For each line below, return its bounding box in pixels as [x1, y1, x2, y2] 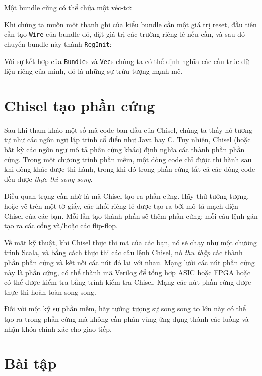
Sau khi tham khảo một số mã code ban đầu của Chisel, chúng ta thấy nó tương [4, 124, 252, 135]
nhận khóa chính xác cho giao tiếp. [4, 323, 112, 334]
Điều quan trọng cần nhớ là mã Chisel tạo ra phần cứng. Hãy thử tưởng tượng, [4, 191, 249, 201]
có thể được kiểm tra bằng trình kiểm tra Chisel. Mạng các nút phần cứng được [4, 277, 251, 287]
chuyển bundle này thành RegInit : [4, 38, 112, 49]
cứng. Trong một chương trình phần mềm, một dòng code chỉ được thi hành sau [4, 154, 252, 164]
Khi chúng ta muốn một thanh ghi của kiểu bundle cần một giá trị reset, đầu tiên [4, 19, 257, 29]
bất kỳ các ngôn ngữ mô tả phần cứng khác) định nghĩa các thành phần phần [4, 144, 245, 155]
